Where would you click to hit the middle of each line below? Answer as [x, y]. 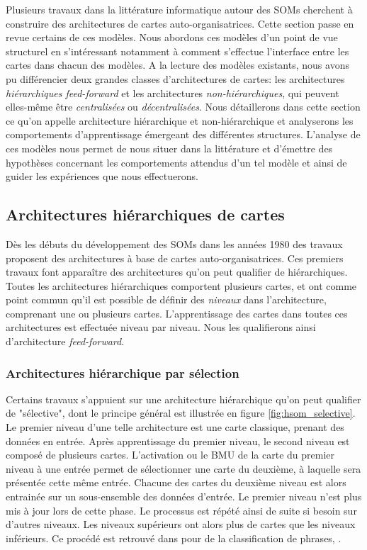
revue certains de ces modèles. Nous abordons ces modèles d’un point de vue [172, 37]
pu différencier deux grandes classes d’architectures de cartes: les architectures [175, 78]
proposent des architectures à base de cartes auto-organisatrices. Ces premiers [175, 258]
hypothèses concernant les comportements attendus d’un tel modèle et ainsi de [176, 162]
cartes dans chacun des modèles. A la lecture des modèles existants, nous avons [177, 65]
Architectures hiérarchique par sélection [123, 372]
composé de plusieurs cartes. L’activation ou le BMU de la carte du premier [170, 455]
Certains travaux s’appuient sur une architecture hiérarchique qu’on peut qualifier [183, 399]
